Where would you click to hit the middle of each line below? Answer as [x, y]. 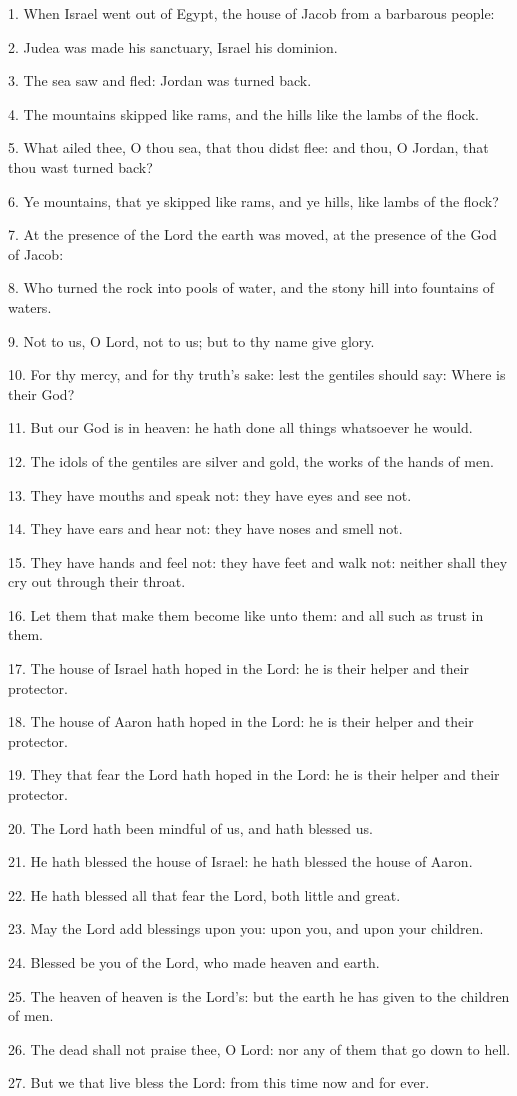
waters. [30, 306]
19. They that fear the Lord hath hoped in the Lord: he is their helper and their [254, 774]
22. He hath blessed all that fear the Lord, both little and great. [204, 894]
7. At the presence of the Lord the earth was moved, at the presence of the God [252, 234]
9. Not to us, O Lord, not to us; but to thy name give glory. [191, 340]
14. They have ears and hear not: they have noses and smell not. [205, 528]
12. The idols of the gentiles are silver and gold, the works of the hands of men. [251, 460]
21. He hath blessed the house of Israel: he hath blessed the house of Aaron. [240, 861]
